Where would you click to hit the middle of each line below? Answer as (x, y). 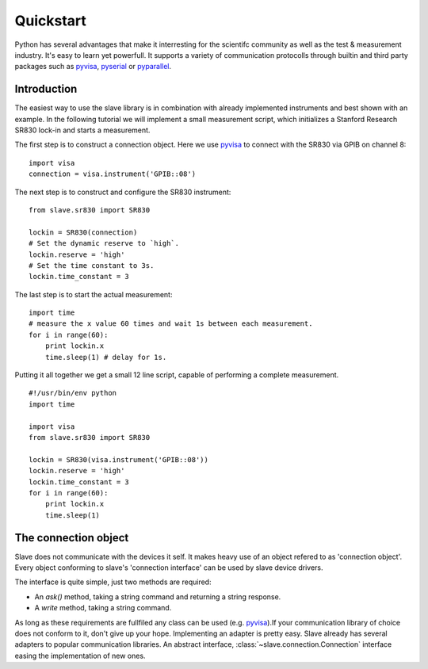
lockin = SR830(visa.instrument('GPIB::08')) (119, 459)
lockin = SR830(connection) (83, 232)
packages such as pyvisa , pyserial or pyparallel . (93, 67)
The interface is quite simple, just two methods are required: (113, 582)
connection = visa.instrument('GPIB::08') (113, 174)
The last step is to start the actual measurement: (94, 294)
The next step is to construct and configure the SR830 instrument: (123, 192)
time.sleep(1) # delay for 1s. (106, 357)
